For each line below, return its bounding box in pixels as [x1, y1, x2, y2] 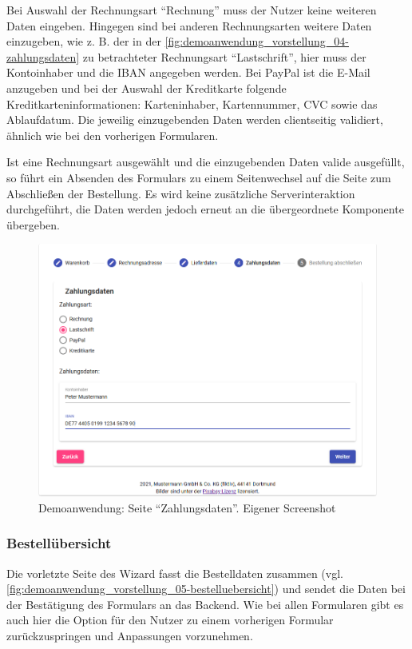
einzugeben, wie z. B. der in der [6, 33, 161, 50]
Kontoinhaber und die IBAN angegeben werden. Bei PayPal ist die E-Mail [6, 64, 370, 81]
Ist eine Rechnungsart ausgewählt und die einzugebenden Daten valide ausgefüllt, [6, 153, 405, 170]
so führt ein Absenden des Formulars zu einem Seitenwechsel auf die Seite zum [6, 169, 391, 185]
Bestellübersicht [6, 533, 112, 553]
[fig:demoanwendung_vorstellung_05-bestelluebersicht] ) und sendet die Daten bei [6, 580, 406, 597]
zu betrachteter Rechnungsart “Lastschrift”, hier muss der [82, 48, 366, 65]
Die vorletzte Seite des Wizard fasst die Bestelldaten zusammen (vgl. [6, 564, 343, 581]
